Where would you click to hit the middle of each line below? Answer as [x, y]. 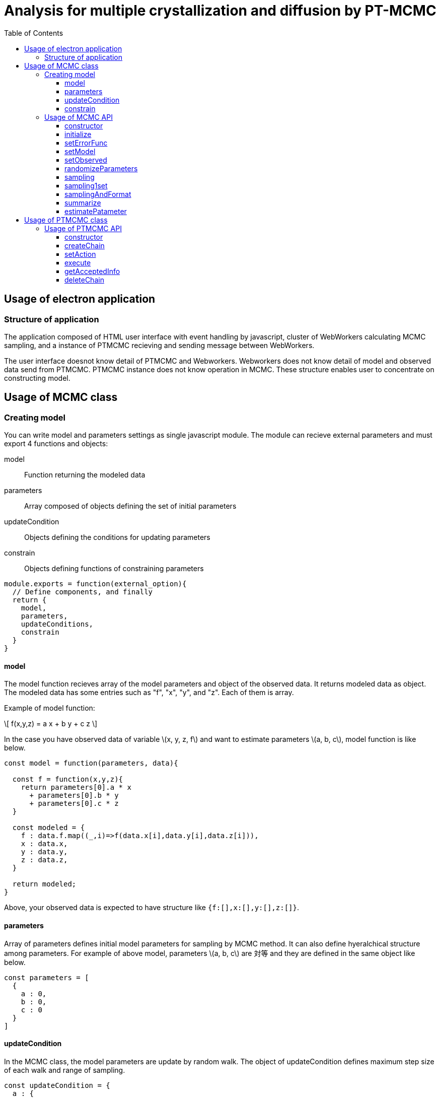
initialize [78, 134]
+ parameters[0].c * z [74, 804]
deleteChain [84, 280]
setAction [80, 254]
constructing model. [37, 378]
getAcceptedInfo [92, 271]
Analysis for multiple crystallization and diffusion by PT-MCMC [220, 11]
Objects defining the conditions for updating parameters [117, 537]
